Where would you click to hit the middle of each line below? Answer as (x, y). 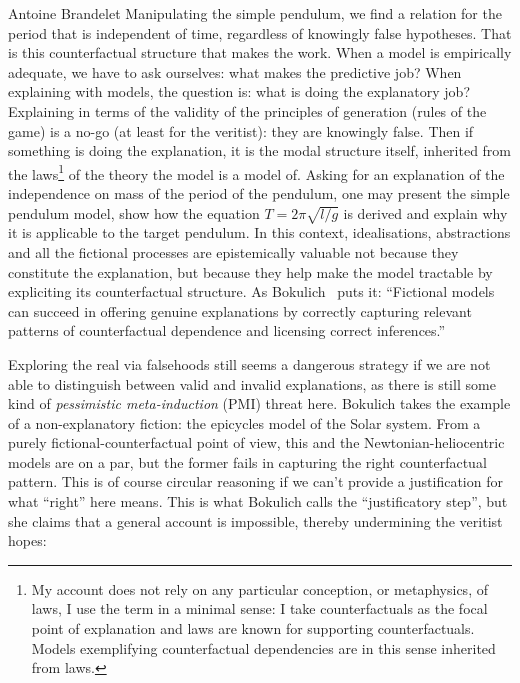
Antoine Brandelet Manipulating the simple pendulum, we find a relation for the (255, 13)
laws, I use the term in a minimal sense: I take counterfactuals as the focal (259, 608)
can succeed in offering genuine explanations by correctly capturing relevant (240, 310)
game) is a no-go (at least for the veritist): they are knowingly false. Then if (241, 130)
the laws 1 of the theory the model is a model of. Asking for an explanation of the (256, 172)
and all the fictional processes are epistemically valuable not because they (233, 251)
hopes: (27, 540)
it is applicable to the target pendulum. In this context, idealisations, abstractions (259, 232)
